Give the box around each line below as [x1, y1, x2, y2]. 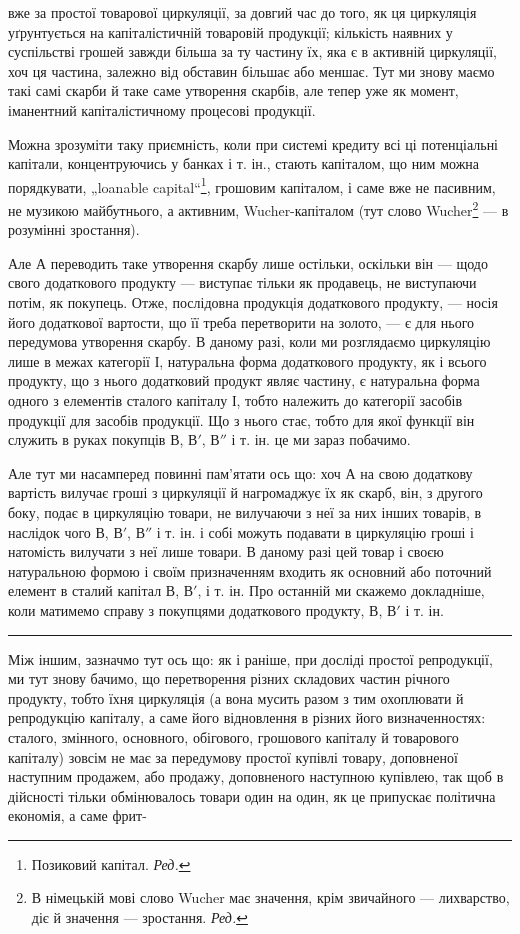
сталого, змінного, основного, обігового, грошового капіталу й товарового [8, 726, 459, 747]
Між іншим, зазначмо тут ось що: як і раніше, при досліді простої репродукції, [8, 648, 493, 669]
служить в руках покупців [8, 429, 166, 450]
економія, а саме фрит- [8, 805, 147, 826]
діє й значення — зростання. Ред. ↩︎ [31, 907, 248, 928]
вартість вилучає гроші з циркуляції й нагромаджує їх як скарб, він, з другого [8, 482, 483, 503]
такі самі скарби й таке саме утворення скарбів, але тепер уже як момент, [8, 80, 459, 101]
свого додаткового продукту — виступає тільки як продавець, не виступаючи [8, 272, 477, 293]
